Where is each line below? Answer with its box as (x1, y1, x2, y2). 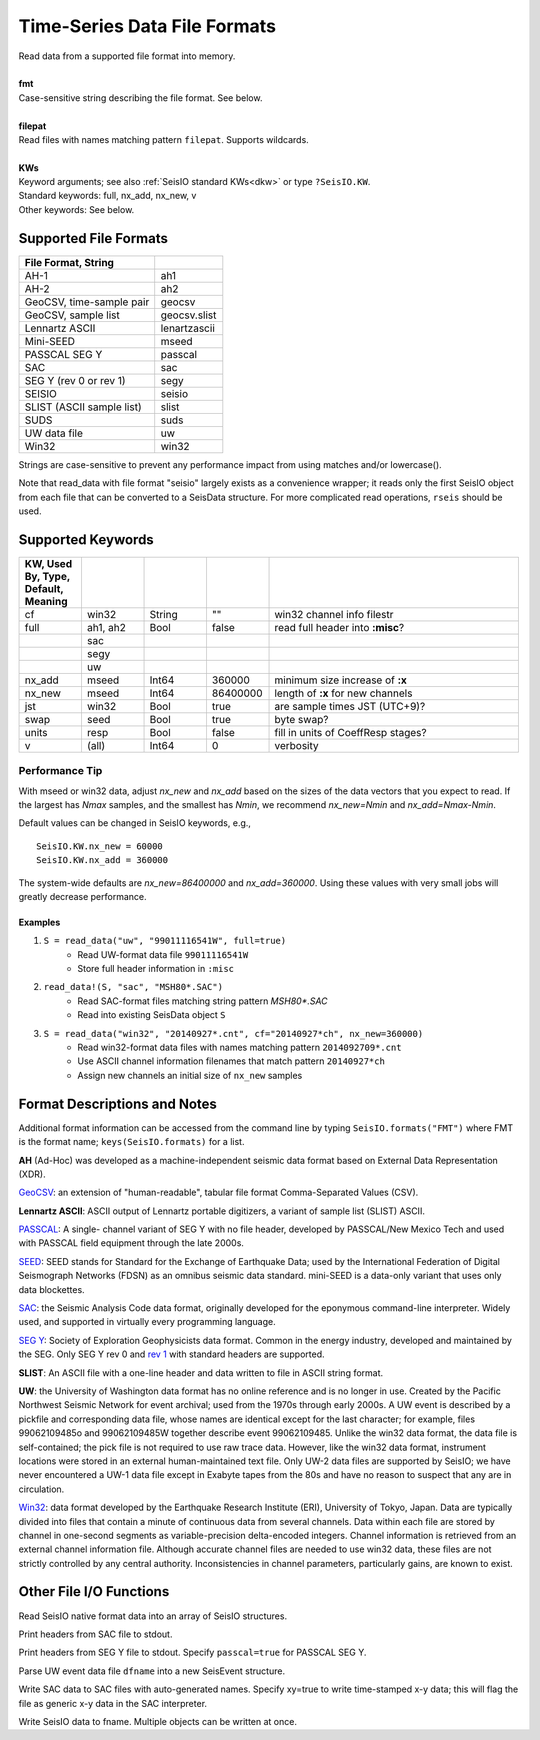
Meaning (24, 594, 68, 608)
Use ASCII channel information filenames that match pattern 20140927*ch (77, 1055, 385, 1067)
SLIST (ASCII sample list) (24, 400, 142, 414)
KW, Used (24, 556, 73, 570)
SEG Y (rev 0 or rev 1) (24, 373, 126, 387)
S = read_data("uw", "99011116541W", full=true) (43, 935, 287, 947)
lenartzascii (160, 321, 215, 335)
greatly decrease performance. (18, 890, 147, 902)
